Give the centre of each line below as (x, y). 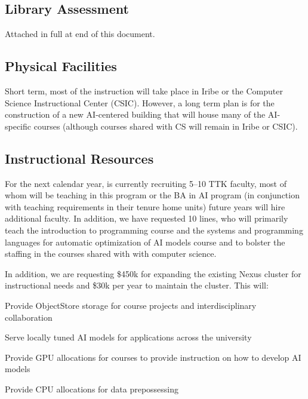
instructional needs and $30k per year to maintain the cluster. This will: (137, 285)
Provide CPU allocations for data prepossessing (92, 389)
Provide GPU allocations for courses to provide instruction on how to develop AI (153, 357)
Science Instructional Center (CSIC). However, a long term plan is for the (140, 102)
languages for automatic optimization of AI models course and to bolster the (145, 242)
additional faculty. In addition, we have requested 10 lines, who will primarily (147, 218)
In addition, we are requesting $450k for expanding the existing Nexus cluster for (153, 273)
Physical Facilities (61, 66)
